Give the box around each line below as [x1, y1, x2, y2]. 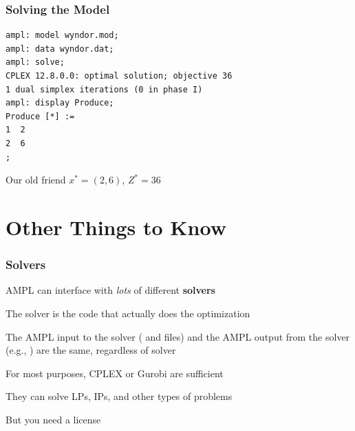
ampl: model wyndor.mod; [6, 30, 119, 41]
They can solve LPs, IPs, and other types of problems [6, 389, 233, 403]
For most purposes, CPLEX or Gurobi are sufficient [6, 365, 224, 380]
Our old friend [6, 172, 66, 187]
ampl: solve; [6, 57, 65, 68]
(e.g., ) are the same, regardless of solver [6, 343, 176, 357]
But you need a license [6, 412, 101, 426]
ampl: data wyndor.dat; [6, 43, 114, 54]
